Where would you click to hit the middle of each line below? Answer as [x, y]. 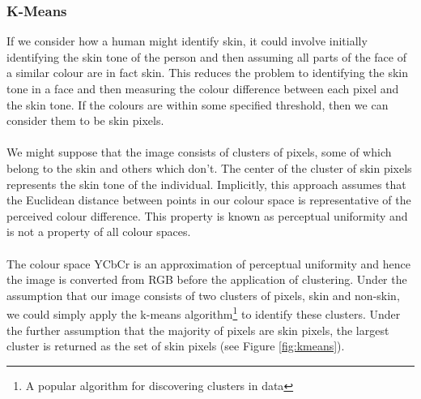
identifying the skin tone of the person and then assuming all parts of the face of [206, 56]
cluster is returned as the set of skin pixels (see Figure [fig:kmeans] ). [176, 346]
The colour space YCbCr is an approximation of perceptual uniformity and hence [208, 263]
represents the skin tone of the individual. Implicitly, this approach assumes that [206, 184]
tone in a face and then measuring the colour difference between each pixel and [203, 88]
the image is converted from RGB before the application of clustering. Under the [207, 279]
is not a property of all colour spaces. [99, 232]
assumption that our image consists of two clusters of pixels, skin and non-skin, [203, 295]
